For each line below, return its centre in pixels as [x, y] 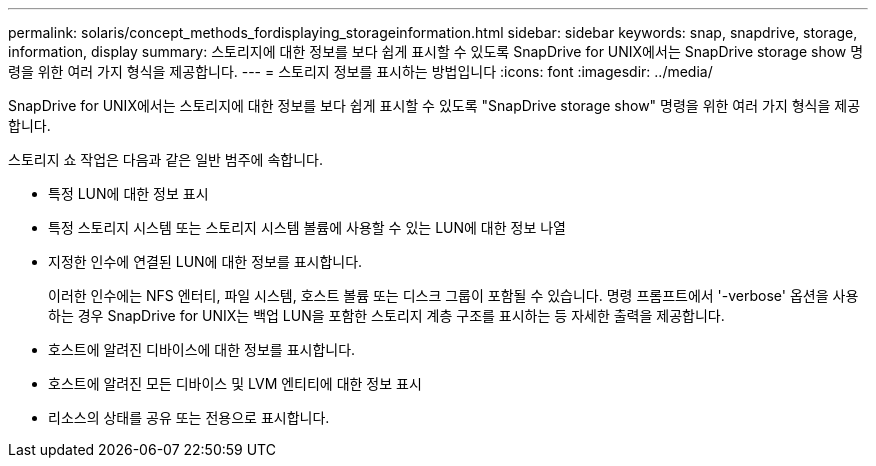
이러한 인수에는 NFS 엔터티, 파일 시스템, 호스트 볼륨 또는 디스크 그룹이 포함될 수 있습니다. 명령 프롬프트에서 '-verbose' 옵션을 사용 [453, 295]
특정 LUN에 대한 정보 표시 [128, 193]
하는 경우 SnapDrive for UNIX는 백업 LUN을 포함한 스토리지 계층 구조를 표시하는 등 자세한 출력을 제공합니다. [386, 315]
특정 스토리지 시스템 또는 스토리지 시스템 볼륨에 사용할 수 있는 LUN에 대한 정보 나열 [307, 227]
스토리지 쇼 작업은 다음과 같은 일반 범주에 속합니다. [165, 159]
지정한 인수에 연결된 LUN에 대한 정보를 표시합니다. [205, 261]
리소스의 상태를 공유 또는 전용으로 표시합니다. [189, 417]
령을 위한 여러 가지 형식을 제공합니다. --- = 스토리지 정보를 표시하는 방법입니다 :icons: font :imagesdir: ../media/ [360, 71]
